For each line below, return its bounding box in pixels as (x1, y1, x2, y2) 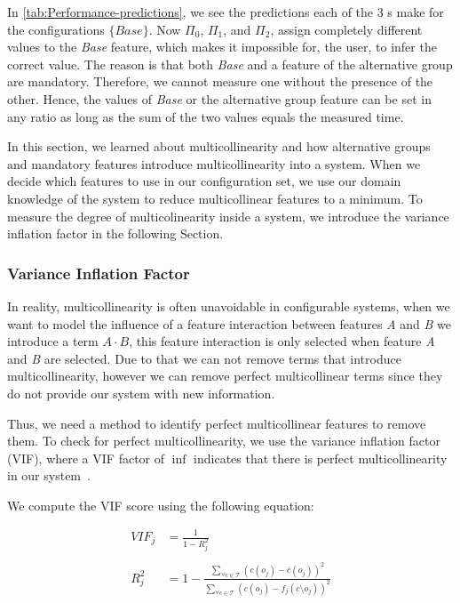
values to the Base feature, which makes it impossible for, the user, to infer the (7, 37, 437, 56)
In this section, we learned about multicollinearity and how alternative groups (7, 137, 431, 156)
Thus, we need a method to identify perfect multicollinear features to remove (7, 414, 426, 432)
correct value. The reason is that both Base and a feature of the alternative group (7, 54, 453, 73)
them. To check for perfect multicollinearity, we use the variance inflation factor (7, 431, 440, 450)
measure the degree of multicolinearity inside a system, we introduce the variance (7, 206, 449, 225)
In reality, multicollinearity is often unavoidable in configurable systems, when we (7, 296, 450, 315)
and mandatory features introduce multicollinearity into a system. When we (7, 154, 421, 173)
